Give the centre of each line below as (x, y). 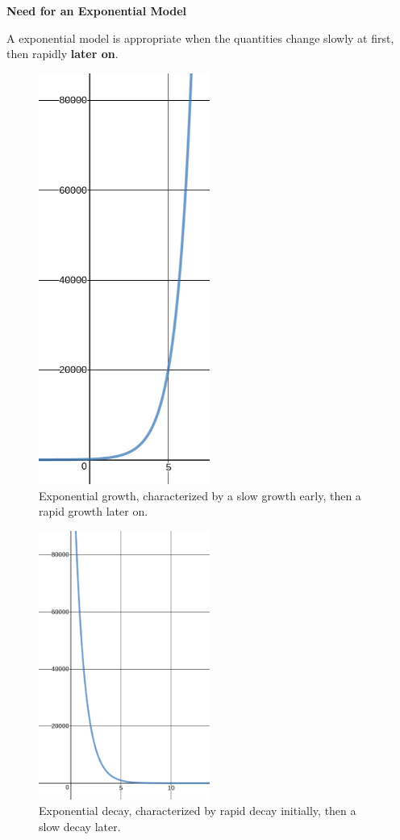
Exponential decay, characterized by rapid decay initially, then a (198, 811)
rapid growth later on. (94, 511)
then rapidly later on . (62, 54)
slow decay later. (80, 827)
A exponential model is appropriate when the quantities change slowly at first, (200, 38)
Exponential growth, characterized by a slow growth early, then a (200, 495)
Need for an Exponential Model (97, 10)
